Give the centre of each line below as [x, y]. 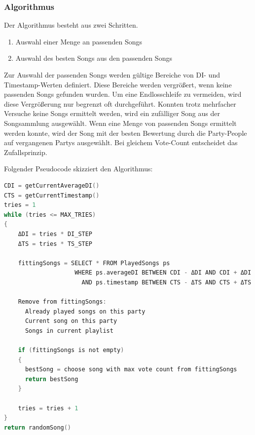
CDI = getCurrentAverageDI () [52, 185]
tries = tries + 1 [48, 408]
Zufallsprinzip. [26, 152]
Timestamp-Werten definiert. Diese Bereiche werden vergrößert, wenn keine [118, 84]
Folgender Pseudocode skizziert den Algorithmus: [78, 169]
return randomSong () [38, 427]
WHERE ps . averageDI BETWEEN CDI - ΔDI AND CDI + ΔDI [163, 273]
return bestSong [52, 379]
